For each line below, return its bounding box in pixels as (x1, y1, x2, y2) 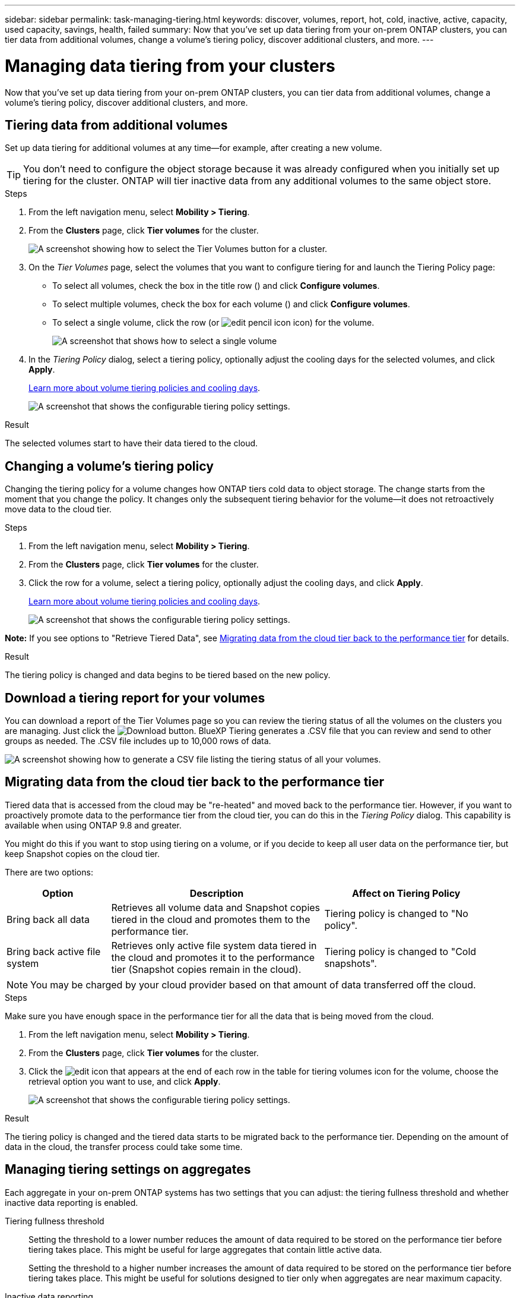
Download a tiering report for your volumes (5, 690, 265, 705)
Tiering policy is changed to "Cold (324, 945, 477, 957)
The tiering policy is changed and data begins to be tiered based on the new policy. (5, 670, 331, 680)
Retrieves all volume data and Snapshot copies (111, 901, 321, 913)
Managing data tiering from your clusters (5, 55, 335, 76)
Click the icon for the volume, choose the (28, 1066, 499, 1076)
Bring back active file (7, 945, 101, 957)
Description (189, 887, 244, 899)
